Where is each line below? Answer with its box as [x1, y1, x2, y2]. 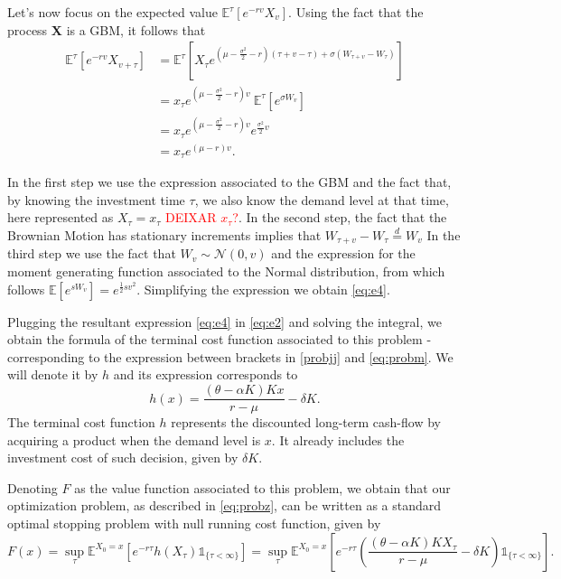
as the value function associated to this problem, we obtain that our [74, 478, 451, 497]
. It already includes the [271, 430, 405, 449]
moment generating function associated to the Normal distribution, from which [7, 262, 445, 281]
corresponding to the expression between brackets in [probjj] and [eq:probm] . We [7, 347, 453, 366]
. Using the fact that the [288, 3, 424, 21]
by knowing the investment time [7, 190, 185, 209]
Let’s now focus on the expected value [7, 3, 218, 21]
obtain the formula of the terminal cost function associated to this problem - [7, 330, 432, 349]
